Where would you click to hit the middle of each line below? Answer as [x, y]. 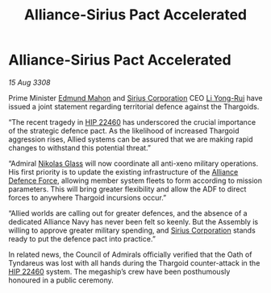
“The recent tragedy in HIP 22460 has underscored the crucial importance [132, 122]
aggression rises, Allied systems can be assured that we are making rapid [131, 139]
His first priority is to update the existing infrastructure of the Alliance [123, 171]
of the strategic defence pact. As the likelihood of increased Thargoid [124, 130]
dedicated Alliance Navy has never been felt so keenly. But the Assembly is [133, 221]
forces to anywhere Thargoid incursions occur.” [88, 197]
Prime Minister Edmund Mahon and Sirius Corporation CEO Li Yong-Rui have [135, 97]
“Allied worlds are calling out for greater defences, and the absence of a [128, 213]
